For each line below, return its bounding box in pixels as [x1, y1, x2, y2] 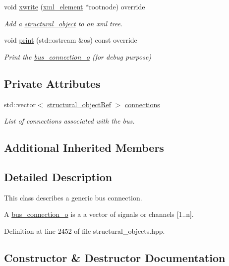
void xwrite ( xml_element [4, 1, 83, 11]
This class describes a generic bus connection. [4, 192, 142, 202]
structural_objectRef [47, 99, 111, 109]
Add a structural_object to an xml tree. [4, 18, 123, 28]
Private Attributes [4, 75, 101, 91]
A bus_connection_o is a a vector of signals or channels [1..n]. [4, 209, 194, 219]
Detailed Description [4, 169, 113, 184]
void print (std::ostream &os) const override [4, 35, 137, 45]
